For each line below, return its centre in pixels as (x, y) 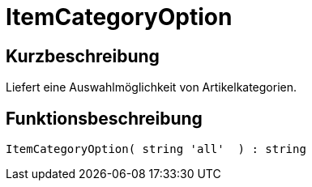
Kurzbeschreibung (83, 56)
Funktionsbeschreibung (104, 118)
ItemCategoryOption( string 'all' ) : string (156, 149)
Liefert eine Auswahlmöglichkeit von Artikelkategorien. (152, 87)
